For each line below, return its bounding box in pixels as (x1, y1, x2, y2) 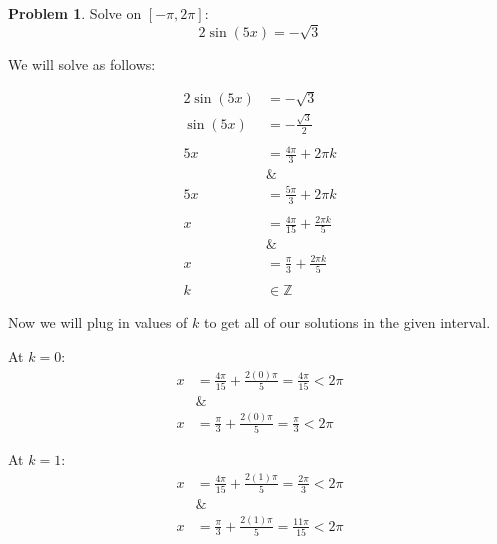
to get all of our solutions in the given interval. (203, 312, 491, 333)
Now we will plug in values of (8, 312, 188, 333)
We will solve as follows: (8, 53, 156, 74)
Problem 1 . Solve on (8, 3, 142, 23)
